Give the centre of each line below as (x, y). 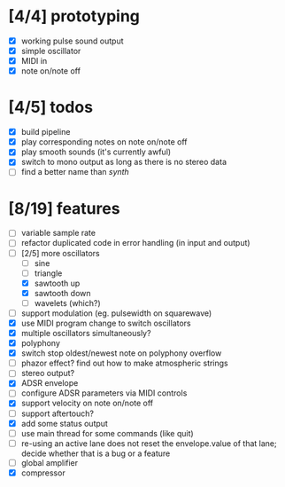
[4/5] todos (51, 107)
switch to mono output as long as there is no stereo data (124, 162)
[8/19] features (64, 208)
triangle (48, 273)
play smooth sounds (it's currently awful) (96, 152)
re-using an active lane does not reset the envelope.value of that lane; (149, 443)
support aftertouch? (58, 413)
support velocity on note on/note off (87, 403)
